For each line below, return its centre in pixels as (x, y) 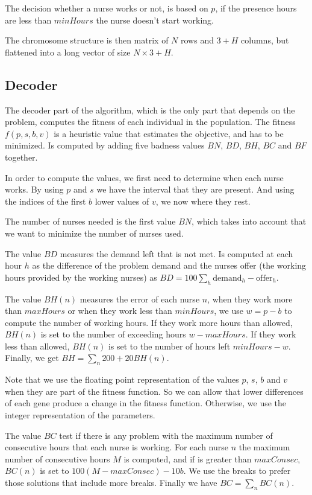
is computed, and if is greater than (188, 458)
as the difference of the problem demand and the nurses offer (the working (169, 265)
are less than (28, 20)
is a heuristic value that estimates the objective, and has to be (169, 133)
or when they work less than (120, 311)
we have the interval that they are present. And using (195, 189)
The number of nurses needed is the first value (90, 221)
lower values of (122, 201)
